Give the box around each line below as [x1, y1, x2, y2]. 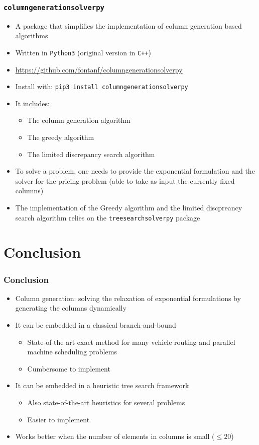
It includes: [15, 98, 50, 108]
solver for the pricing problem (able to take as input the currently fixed [15, 175, 235, 186]
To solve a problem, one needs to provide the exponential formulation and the [15, 166, 255, 176]
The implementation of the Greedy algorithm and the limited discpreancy [15, 202, 242, 213]
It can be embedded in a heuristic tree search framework [15, 380, 189, 391]
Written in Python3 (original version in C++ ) [15, 47, 151, 57]
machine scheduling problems [27, 346, 117, 357]
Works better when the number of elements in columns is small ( [15, 431, 215, 441]
